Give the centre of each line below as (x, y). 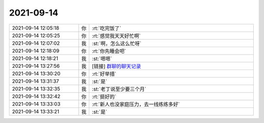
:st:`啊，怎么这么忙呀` (117, 43)
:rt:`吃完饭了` (107, 28)
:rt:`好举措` (104, 74)
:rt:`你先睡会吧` (109, 51)
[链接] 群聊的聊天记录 (117, 66)
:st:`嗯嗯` (102, 58)
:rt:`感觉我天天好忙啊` (117, 35)
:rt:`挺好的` (104, 96)
